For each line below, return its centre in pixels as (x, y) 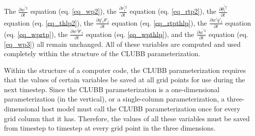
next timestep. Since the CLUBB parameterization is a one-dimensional (112, 89)
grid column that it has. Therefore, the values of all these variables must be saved (127, 118)
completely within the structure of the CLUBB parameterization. (102, 53)
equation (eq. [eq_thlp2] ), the (49, 22)
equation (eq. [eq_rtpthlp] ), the (159, 22)
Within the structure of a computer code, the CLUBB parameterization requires (125, 70)
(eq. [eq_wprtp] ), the (36, 34)
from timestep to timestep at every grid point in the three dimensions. (110, 128)
